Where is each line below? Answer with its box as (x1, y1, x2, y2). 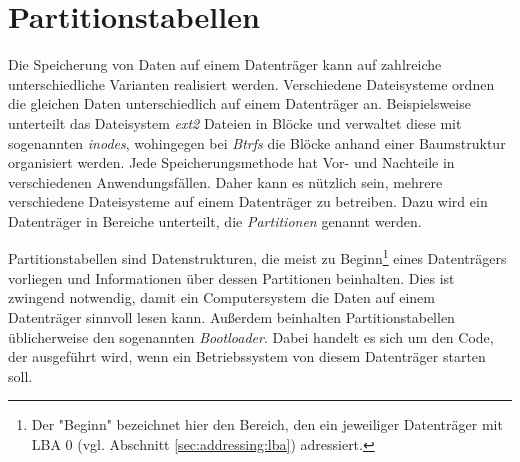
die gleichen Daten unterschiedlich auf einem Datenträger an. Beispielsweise (8, 93, 471, 114)
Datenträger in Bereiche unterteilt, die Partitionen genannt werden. (8, 210, 422, 231)
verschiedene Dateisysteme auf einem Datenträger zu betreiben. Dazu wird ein (8, 191, 488, 212)
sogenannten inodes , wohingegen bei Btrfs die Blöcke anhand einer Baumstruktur (8, 132, 506, 153)
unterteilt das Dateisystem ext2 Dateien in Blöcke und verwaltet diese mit (8, 112, 462, 133)
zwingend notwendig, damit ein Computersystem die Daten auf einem (8, 287, 435, 308)
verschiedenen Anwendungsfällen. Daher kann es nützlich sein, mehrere (8, 171, 443, 192)
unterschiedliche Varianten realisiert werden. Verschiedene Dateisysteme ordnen (8, 73, 495, 94)
